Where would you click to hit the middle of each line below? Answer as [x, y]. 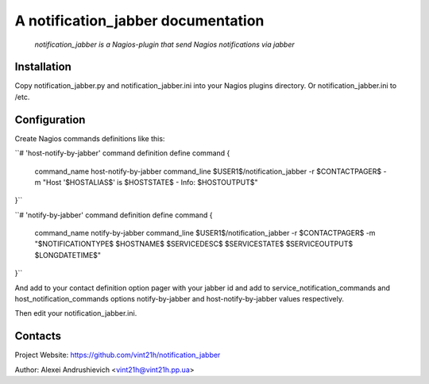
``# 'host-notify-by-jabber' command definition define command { [122, 153]
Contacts [38, 336]
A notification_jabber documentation [139, 21]
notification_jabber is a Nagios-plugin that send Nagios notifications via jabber [165, 44]
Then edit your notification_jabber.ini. [76, 313]
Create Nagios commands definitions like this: [90, 138]
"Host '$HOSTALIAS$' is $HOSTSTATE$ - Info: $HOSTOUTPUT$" [150, 182]
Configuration [50, 119]
